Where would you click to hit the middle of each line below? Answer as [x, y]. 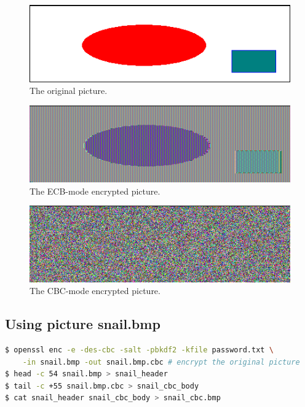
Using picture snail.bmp [83, 324]
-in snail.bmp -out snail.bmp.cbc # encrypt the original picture [161, 362]
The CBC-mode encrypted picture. [95, 291]
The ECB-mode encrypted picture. [95, 191]
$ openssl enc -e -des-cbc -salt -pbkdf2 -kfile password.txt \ [139, 350]
